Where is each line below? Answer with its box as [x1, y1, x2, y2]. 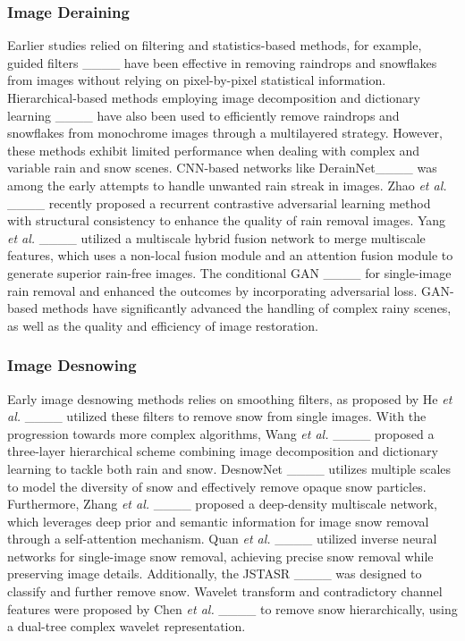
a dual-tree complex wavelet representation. [7, 617, 246, 636]
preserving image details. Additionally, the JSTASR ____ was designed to [7, 564, 422, 583]
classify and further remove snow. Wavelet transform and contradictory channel [7, 582, 443, 601]
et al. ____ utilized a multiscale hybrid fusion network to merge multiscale [7, 228, 426, 247]
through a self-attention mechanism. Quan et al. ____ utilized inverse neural [7, 529, 437, 548]
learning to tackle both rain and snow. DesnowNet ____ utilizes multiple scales [7, 459, 452, 477]
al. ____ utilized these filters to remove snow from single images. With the [7, 407, 427, 426]
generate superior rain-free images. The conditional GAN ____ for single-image [7, 263, 452, 282]
